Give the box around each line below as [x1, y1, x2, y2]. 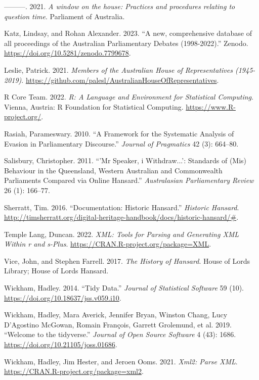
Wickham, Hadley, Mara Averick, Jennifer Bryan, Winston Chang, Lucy [4, 309, 228, 320]
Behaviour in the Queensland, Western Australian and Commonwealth [4, 165, 223, 175]
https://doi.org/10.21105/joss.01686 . [4, 339, 117, 350]
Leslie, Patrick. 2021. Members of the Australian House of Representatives [4, 64, 233, 75]
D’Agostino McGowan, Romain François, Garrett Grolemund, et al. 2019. [4, 319, 232, 329]
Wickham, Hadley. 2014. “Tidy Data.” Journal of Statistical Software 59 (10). [4, 282, 244, 293]
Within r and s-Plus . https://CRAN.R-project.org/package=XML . [4, 239, 211, 249]
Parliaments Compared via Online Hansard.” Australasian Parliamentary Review [4, 175, 254, 185]
